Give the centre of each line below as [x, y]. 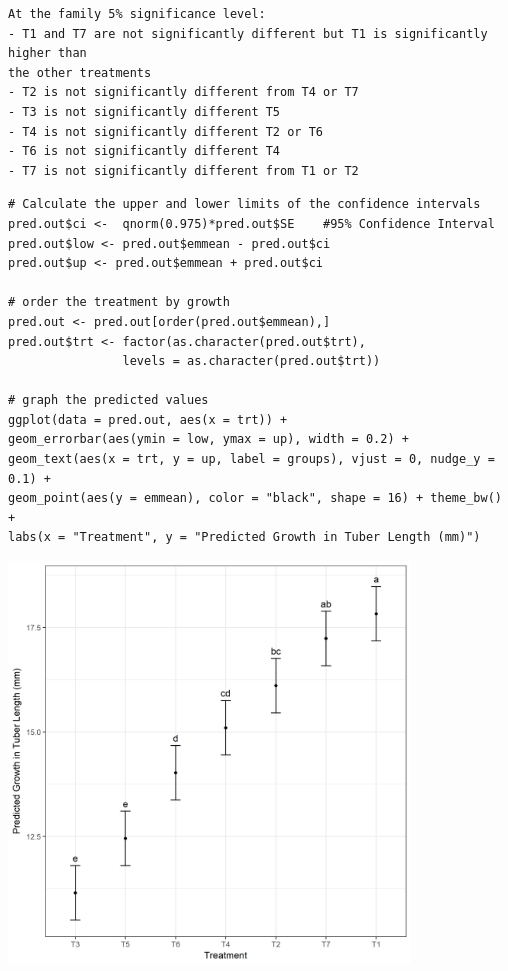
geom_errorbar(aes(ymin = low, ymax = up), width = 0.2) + [208, 439]
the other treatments [80, 72]
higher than [47, 53]
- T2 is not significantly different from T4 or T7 [183, 92]
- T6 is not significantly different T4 [144, 151]
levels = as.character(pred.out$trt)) [251, 361]
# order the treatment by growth [119, 302]
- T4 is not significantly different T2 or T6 [165, 131]
